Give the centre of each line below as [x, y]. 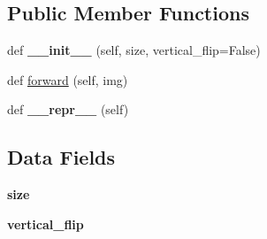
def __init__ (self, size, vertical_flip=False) [134, 50]
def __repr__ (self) [68, 109]
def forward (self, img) [68, 79]
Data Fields [61, 157]
